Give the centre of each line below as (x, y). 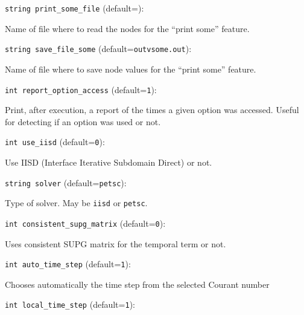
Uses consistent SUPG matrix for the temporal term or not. (116, 243)
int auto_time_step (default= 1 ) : (68, 264)
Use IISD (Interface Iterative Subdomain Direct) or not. (109, 162)
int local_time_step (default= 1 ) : (70, 304)
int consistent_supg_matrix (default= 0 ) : (85, 223)
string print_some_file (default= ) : (74, 8)
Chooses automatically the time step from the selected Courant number (137, 284)
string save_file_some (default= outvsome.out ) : (98, 49)
